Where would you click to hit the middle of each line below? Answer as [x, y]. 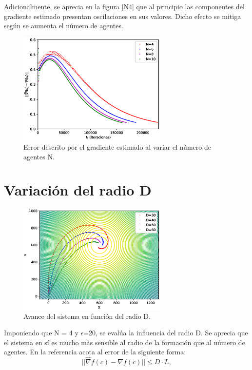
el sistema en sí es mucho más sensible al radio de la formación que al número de [125, 342]
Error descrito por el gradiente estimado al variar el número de [117, 147]
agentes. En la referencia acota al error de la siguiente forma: [95, 352]
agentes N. [39, 156]
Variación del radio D [78, 190]
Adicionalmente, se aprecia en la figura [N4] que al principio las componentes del [124, 6]
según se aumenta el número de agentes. [64, 26]
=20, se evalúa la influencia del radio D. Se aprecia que [166, 333]
